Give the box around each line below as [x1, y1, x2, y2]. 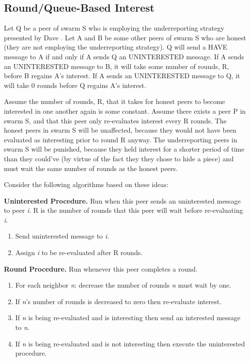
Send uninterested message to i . [15, 231, 109, 241]
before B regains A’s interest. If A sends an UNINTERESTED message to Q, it [4, 70, 240, 81]
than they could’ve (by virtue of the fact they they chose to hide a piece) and [4, 153, 234, 163]
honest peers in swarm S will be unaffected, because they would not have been [4, 125, 236, 135]
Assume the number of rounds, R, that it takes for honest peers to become [4, 96, 225, 106]
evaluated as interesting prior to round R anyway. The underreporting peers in [4, 134, 237, 144]
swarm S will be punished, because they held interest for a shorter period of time [4, 144, 245, 154]
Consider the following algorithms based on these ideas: [4, 179, 169, 189]
